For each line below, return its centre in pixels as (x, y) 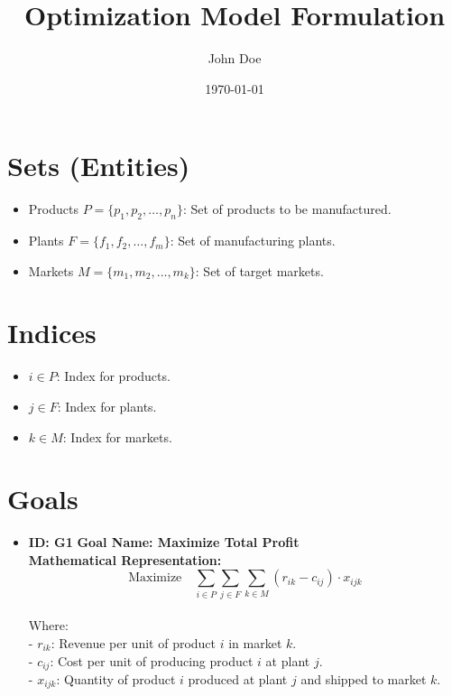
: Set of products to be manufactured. (287, 209)
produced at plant (238, 679)
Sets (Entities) (99, 166)
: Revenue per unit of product (134, 642)
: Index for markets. (117, 436)
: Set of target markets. (259, 270)
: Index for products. (113, 376)
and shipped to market (364, 679)
